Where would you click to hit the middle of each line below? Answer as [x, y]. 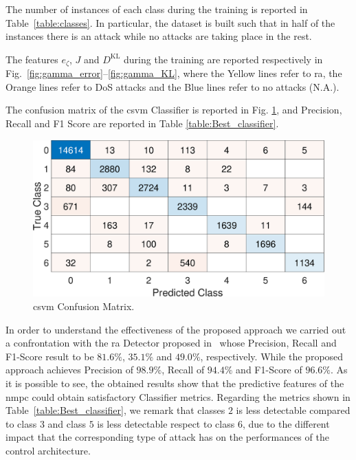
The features [32, 59]
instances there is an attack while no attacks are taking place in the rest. [159, 36]
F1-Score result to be [50, 356]
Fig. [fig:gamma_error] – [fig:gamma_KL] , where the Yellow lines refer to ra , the [174, 73]
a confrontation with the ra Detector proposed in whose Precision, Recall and [171, 343]
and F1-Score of [269, 370]
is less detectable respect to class [166, 423]
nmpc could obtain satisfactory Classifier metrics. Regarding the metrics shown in [178, 396]
